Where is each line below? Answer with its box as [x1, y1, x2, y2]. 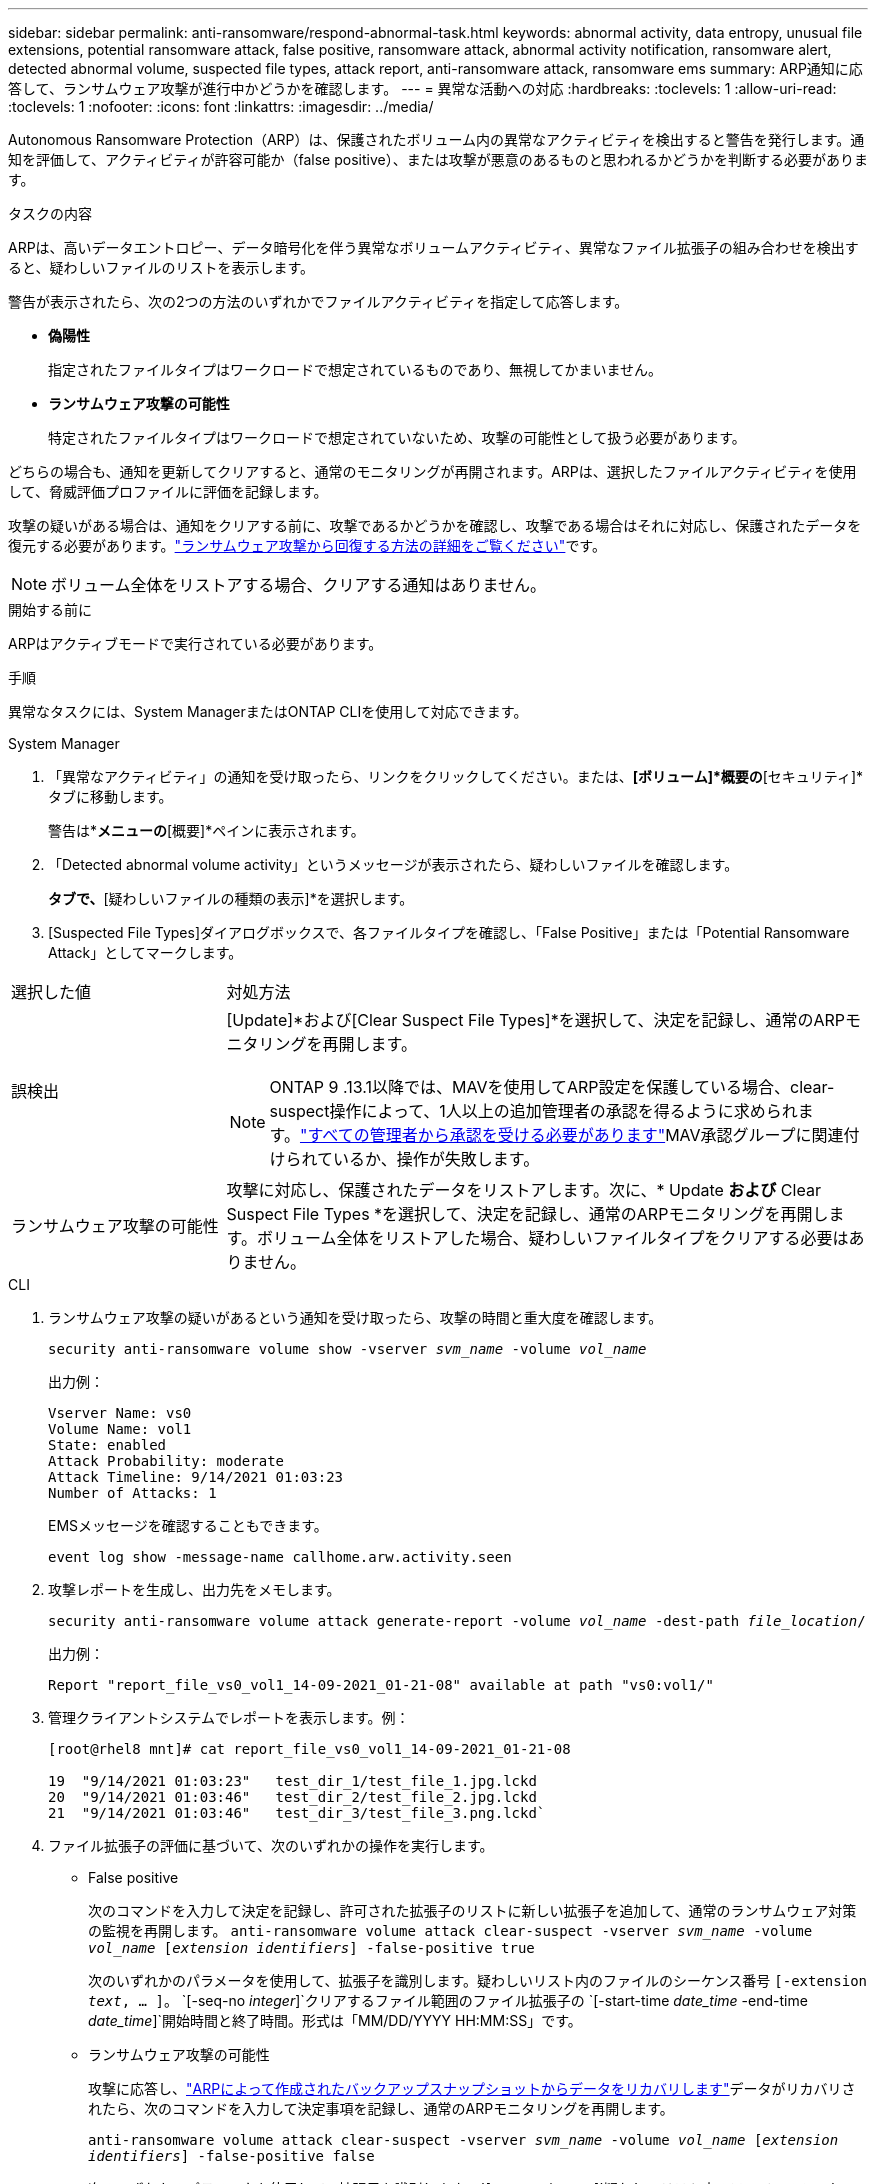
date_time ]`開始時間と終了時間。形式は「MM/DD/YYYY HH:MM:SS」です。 [88, 2012, 582, 2029]
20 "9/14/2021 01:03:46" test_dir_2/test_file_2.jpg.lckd [48, 1789, 537, 1805]
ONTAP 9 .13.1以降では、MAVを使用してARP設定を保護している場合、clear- [269, 1077, 835, 1097]
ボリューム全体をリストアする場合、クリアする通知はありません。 [51, 575, 547, 595]
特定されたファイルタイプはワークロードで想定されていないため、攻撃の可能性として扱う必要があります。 [48, 429, 746, 446]
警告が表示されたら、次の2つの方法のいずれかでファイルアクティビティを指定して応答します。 [8, 293, 629, 310]
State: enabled [48, 1437, 167, 1453]
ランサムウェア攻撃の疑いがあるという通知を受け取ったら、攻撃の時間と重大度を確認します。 [48, 1309, 663, 1326]
